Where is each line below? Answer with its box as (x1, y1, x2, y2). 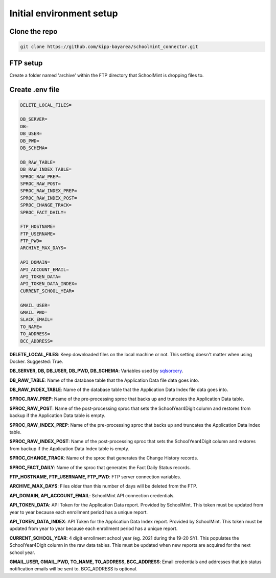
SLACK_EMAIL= (20, 317, 53, 322)
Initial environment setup (9, 8, 118, 19)
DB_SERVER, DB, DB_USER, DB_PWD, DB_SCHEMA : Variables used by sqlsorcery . (9, 368, 183, 374)
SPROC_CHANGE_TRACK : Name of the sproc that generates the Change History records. (9, 455, 199, 461)
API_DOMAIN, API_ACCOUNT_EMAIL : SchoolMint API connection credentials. (9, 492, 175, 498)
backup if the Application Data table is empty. (9, 412, 106, 419)
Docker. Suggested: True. (9, 358, 63, 364)
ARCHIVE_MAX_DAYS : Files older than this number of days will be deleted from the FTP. (9, 483, 198, 489)
